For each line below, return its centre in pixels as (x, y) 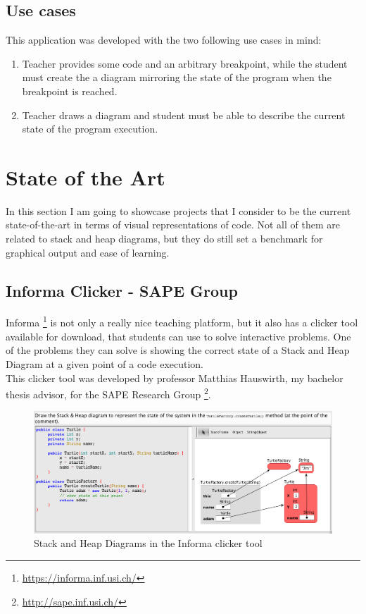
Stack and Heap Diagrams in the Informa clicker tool (148, 543)
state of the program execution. (90, 129)
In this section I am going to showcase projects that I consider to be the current (178, 210)
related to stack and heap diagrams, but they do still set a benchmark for (164, 239)
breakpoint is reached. (70, 91)
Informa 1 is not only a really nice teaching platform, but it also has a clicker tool (182, 321)
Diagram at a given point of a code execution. (105, 363)
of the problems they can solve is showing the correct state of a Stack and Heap (178, 350)
